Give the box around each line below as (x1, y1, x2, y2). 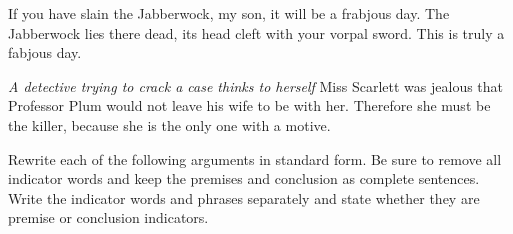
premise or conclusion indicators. (8, 207, 209, 228)
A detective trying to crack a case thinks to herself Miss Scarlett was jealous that (8, 75, 504, 96)
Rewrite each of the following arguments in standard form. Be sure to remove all (8, 148, 502, 169)
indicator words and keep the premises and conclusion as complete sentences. (8, 168, 480, 189)
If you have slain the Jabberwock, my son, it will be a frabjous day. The (8, 3, 450, 23)
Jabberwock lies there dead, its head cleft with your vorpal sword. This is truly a (8, 22, 505, 43)
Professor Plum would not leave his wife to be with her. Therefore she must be (8, 95, 491, 116)
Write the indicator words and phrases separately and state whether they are (8, 187, 480, 208)
